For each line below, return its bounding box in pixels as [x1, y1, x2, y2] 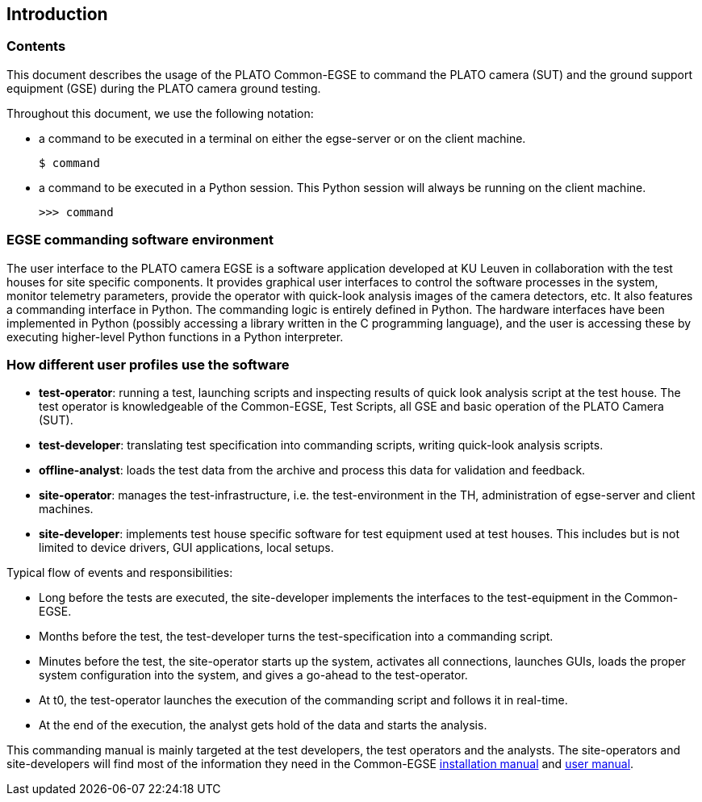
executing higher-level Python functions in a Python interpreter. [6, 329, 344, 344]
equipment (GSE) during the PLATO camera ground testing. [6, 81, 321, 95]
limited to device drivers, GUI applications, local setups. [39, 541, 334, 555]
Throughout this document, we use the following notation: [6, 106, 314, 120]
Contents [6, 38, 66, 55]
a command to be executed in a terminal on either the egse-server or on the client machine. [39, 131, 526, 145]
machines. [39, 502, 94, 516]
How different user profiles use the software [6, 356, 290, 373]
